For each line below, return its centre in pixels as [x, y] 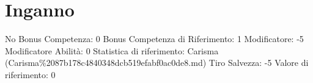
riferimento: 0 [30, 74]
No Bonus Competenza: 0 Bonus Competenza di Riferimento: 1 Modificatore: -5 [154, 39]
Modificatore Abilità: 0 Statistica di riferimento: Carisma [112, 50]
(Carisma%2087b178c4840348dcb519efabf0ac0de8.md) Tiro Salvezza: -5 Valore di [157, 63]
